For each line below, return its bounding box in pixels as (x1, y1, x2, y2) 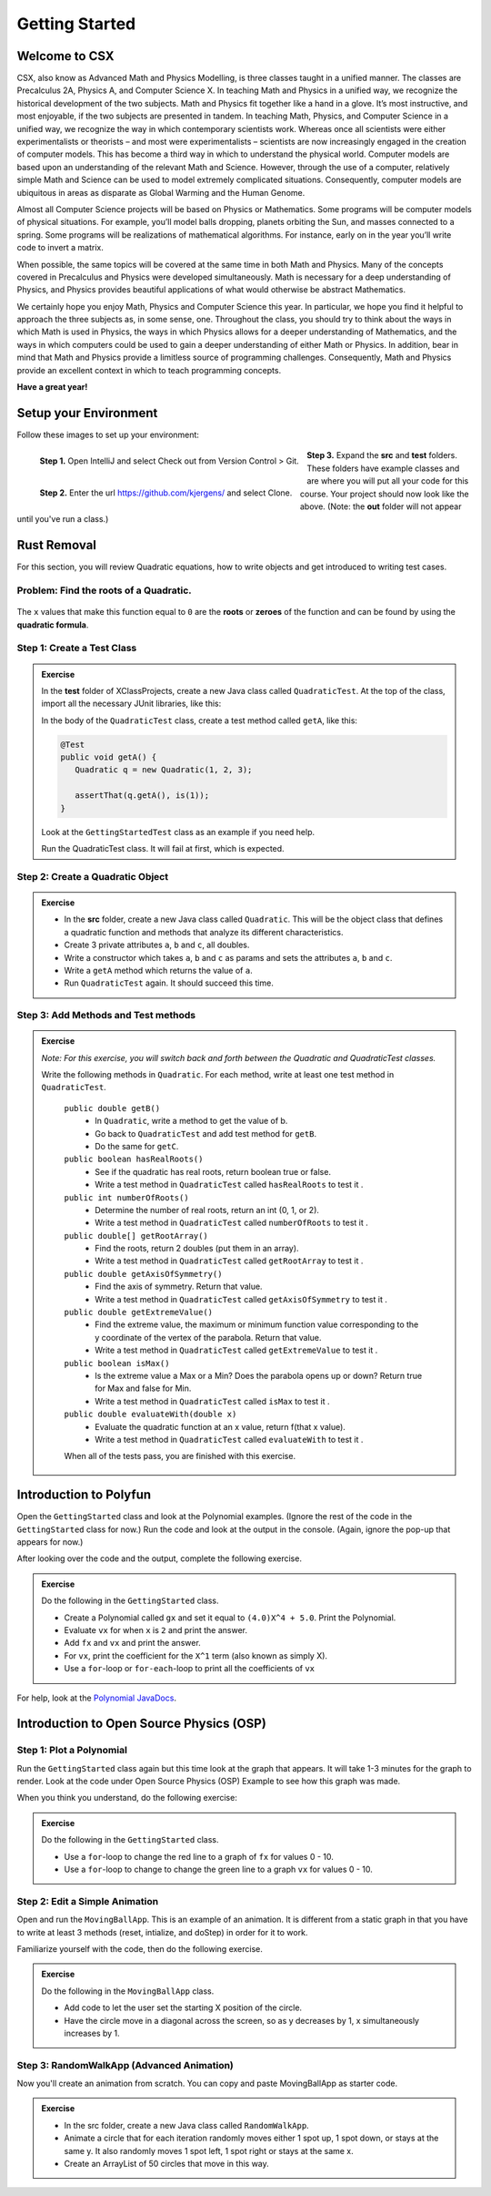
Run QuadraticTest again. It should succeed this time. (64, 977, 275, 988)
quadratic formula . (16, 619, 89, 630)
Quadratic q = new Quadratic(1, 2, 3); (74, 765, 253, 775)
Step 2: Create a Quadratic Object (16, 870, 168, 883)
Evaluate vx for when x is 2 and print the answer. (64, 1624, 247, 1635)
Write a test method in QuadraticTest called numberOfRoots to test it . (95, 1217, 368, 1229)
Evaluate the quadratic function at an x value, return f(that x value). (95, 1421, 346, 1432)
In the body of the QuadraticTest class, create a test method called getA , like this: (41, 715, 358, 726)
